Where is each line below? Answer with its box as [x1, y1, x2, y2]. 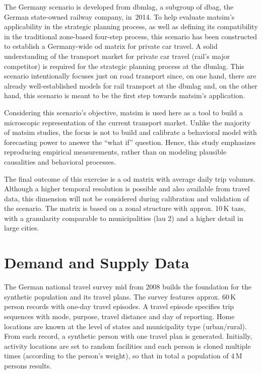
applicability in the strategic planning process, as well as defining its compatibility [4, 21, 258, 32]
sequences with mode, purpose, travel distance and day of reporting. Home [4, 311, 235, 321]
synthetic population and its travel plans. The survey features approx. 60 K [4, 291, 236, 302]
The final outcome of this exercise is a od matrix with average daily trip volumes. [4, 173, 256, 184]
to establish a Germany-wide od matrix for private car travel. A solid [4, 41, 218, 51]
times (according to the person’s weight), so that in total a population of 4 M [4, 350, 242, 361]
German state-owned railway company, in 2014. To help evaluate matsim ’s [4, 11, 235, 22]
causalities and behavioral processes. [4, 156, 116, 167]
